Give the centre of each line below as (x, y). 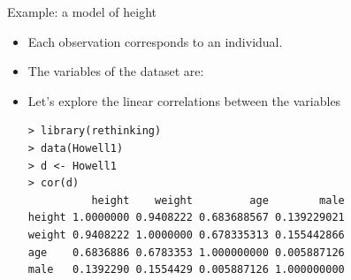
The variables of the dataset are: (116, 71)
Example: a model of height (82, 11)
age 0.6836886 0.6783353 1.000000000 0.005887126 (186, 252)
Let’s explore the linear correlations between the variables (184, 100)
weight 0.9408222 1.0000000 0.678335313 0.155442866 (186, 235)
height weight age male (218, 200)
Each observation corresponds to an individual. (155, 41)
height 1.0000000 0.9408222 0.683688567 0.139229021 (186, 218)
